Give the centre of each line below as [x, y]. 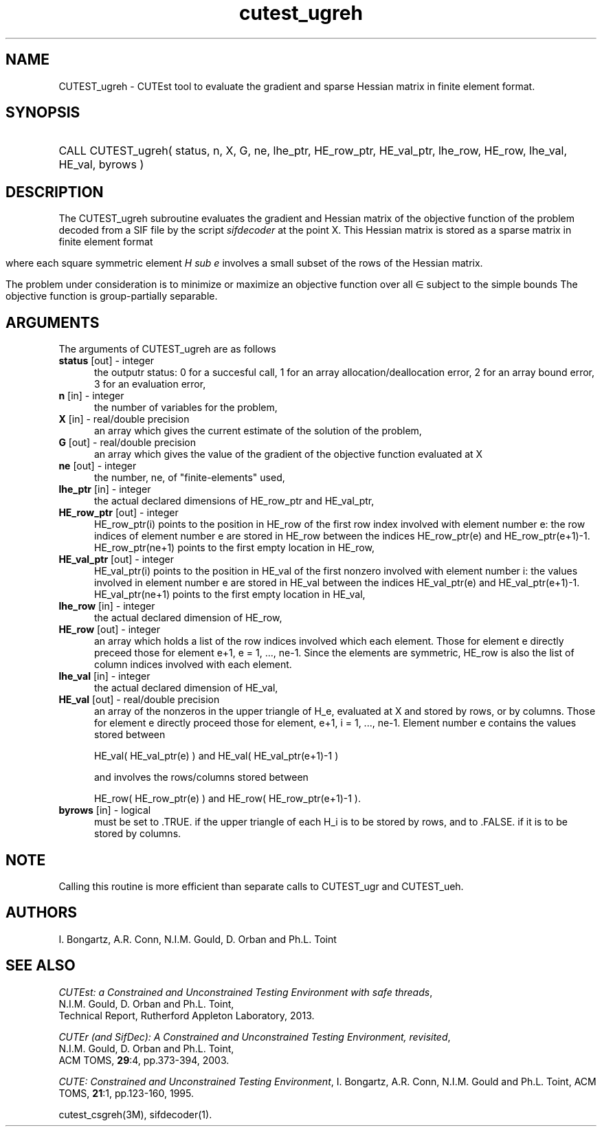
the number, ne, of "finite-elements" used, [190, 478]
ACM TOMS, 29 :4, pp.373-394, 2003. [144, 1060]
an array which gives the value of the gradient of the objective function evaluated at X [289, 454]
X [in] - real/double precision [124, 419]
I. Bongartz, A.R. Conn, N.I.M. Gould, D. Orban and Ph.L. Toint [198, 939]
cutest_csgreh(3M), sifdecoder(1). [135, 1114]
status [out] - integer [107, 361]
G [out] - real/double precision [127, 443]
